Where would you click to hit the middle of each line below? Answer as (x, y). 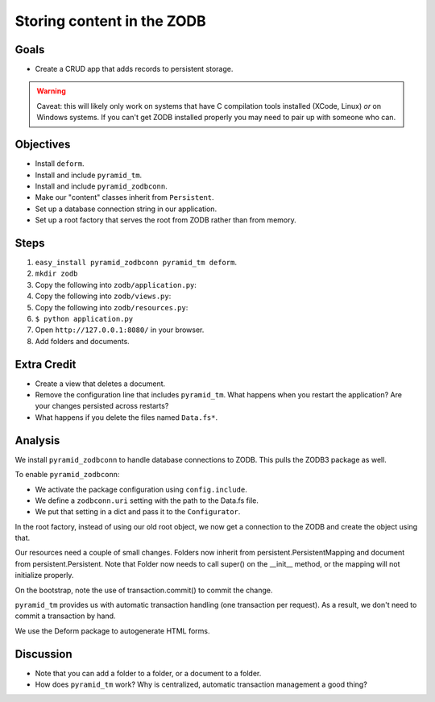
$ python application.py (84, 319)
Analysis (37, 440)
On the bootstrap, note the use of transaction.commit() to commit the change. (144, 590)
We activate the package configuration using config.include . (141, 489)
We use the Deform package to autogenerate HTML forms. (112, 631)
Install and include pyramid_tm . (89, 175)
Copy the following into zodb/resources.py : (112, 307)
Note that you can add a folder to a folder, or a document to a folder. (148, 673)
